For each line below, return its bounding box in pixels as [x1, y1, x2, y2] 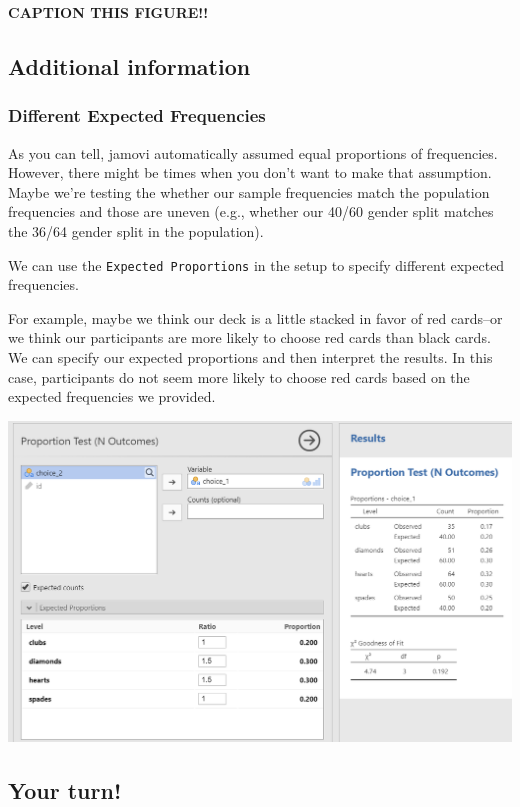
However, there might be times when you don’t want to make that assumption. [8, 162, 492, 183]
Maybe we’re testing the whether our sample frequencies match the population [8, 181, 490, 202]
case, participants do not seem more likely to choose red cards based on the [8, 366, 470, 387]
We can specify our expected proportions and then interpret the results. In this [8, 347, 493, 367]
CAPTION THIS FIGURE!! [8, 2, 209, 22]
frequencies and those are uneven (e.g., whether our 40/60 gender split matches [8, 201, 494, 222]
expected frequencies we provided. [8, 386, 216, 407]
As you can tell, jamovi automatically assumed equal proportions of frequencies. [8, 142, 498, 163]
